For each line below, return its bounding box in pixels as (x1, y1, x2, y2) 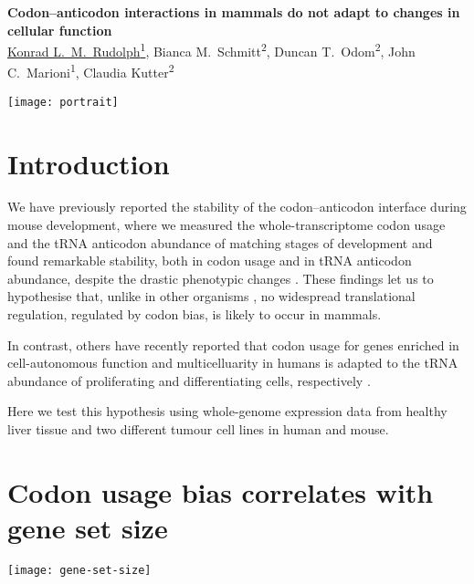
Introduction (7, 144, 170, 182)
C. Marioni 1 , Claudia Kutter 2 (7, 60, 174, 82)
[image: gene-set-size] (7, 563, 152, 577)
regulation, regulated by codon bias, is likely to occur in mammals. (7, 305, 382, 324)
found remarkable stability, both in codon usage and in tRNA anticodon (7, 251, 412, 270)
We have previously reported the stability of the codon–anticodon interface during (7, 197, 467, 216)
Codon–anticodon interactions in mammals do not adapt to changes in (7, 3, 460, 21)
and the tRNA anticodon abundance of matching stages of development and (7, 233, 433, 252)
